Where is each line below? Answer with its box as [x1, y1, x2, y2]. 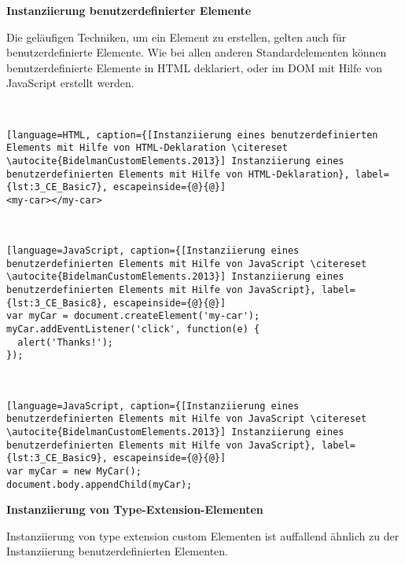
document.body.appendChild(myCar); [6, 478, 193, 490]
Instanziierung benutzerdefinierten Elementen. [6, 543, 228, 559]
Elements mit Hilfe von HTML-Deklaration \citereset [6, 142, 288, 154]
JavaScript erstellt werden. [6, 75, 134, 91]
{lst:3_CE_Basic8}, [6, 297, 108, 309]
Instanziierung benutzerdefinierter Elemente [6, 2, 252, 18]
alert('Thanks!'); [17, 336, 114, 348]
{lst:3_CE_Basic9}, [6, 452, 108, 464]
